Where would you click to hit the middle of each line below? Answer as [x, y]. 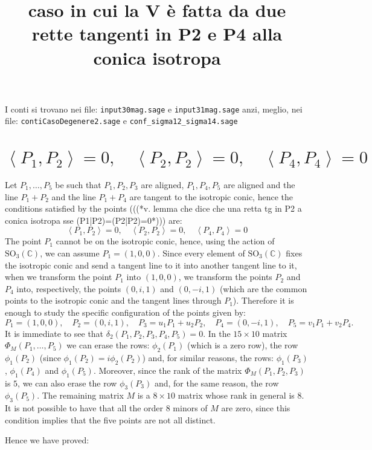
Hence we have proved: [47, 440]
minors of [190, 408]
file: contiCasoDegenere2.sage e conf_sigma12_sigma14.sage [121, 121]
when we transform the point [59, 277]
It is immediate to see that [54, 333]
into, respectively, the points [69, 288]
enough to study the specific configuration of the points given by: [125, 312]
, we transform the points [225, 277]
